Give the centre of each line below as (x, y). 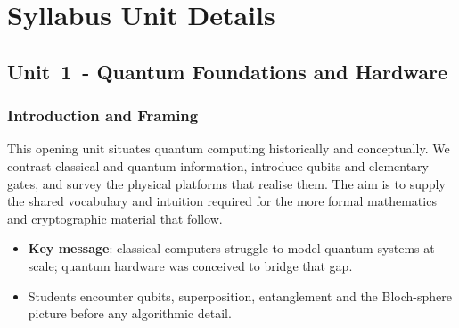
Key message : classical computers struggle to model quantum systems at (231, 248)
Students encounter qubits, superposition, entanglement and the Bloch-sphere (240, 295)
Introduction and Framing (103, 115)
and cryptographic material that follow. (115, 218)
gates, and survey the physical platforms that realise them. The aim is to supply (226, 183)
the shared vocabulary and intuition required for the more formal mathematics (222, 201)
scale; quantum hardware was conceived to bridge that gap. (190, 265)
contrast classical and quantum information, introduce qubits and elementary (218, 165)
